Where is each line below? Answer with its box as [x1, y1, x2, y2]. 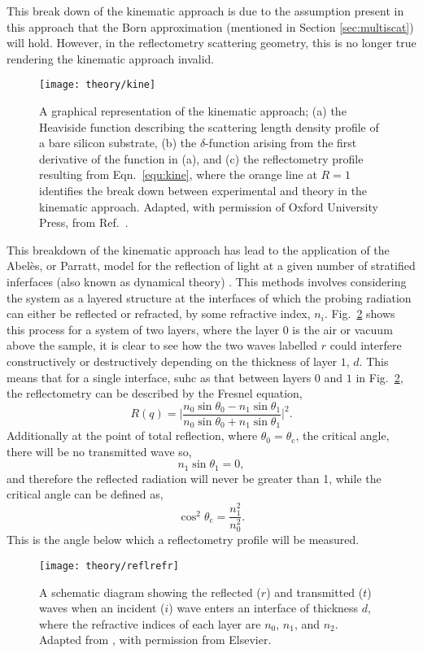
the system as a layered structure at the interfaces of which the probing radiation [7, 289, 412, 306]
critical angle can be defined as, [7, 485, 164, 503]
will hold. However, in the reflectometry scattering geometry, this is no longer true [7, 34, 416, 51]
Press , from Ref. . [39, 214, 129, 231]
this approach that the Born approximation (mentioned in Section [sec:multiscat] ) [7, 18, 414, 35]
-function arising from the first [205, 134, 357, 151]
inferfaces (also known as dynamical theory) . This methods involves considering [7, 272, 407, 289]
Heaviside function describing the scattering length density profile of [39, 118, 379, 135]
